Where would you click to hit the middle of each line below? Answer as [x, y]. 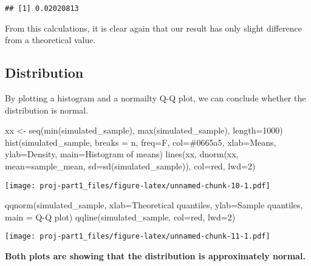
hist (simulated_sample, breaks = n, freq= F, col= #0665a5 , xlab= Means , [141, 142]
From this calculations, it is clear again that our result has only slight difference [153, 28]
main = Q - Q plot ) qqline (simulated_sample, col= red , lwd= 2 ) [120, 217]
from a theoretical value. [50, 40]
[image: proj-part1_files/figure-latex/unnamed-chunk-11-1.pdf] [138, 237]
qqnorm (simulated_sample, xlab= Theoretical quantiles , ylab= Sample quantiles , [154, 205]
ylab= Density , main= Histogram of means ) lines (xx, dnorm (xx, [122, 154]
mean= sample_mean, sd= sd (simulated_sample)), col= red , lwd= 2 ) [130, 166]
